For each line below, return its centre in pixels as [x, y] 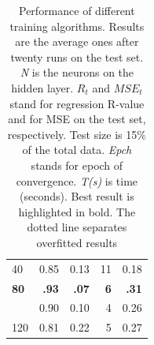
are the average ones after [77, 41]
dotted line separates [77, 227]
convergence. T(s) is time [77, 180]
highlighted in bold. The [77, 211]
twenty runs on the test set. [77, 56]
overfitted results [77, 242]
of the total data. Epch [77, 150]
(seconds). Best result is [77, 196]
